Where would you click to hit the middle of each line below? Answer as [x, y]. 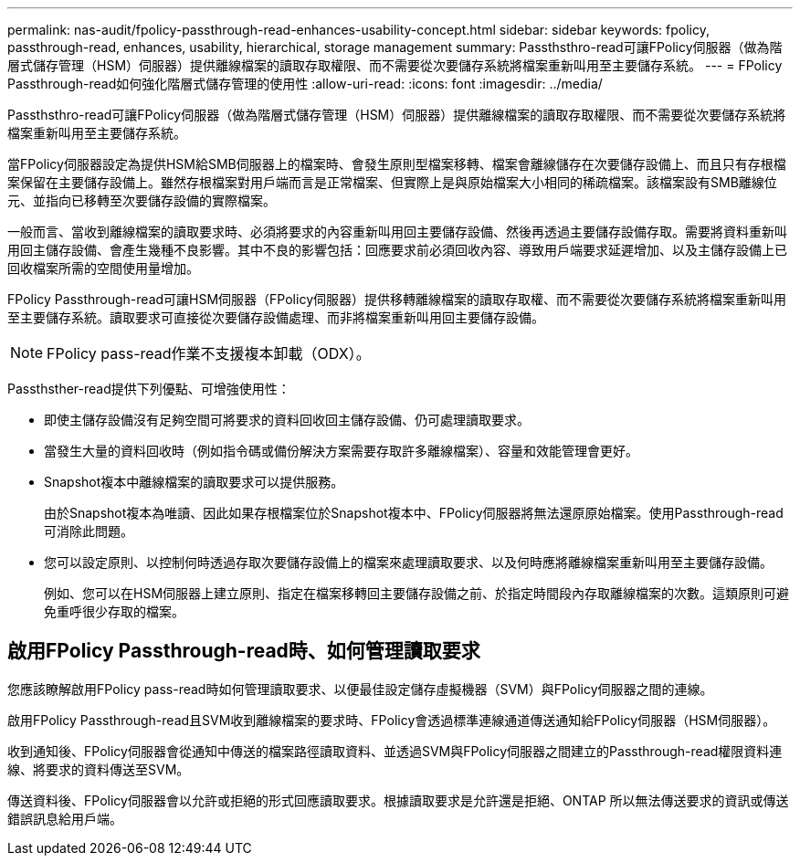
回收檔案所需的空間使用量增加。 [103, 268]
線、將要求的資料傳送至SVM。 [99, 769]
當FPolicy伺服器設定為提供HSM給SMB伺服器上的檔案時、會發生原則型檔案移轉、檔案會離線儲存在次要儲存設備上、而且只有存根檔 [397, 164]
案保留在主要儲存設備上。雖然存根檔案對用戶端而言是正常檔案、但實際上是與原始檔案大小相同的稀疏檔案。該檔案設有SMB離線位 [392, 182]
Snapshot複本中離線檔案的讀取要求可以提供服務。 [194, 482]
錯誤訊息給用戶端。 [65, 818]
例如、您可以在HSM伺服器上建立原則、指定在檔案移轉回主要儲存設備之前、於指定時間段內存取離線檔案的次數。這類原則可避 [417, 593]
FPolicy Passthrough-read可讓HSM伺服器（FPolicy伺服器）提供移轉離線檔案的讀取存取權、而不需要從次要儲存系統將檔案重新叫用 [397, 299]
